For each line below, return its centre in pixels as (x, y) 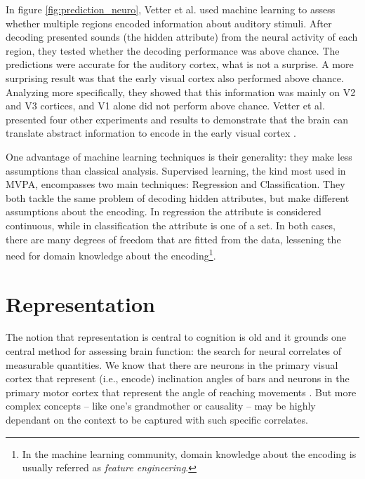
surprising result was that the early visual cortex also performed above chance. (175, 77)
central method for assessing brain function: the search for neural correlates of (173, 351)
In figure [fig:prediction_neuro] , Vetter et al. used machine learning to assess (171, 9)
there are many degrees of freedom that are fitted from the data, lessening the (173, 239)
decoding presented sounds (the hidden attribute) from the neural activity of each (182, 37)
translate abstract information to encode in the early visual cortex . (151, 133)
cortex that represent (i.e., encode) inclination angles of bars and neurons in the (178, 378)
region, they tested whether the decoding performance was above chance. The (173, 50)
